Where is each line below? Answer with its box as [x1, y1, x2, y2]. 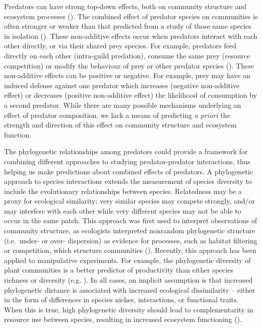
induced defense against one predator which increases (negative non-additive [4, 80, 240, 90]
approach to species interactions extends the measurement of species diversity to [4, 176, 252, 186]
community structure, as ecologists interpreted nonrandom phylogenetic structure [4, 225, 255, 236]
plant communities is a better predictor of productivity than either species [4, 265, 234, 275]
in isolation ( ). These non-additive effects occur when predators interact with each [4, 30, 257, 41]
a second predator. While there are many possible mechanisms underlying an [4, 99, 241, 110]
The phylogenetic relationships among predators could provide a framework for [4, 146, 248, 157]
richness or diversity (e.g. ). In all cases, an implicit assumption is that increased [4, 275, 253, 285]
